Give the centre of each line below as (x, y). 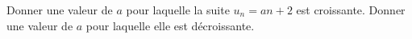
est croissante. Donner (351, 10)
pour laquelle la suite (178, 10)
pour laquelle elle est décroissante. (170, 25)
